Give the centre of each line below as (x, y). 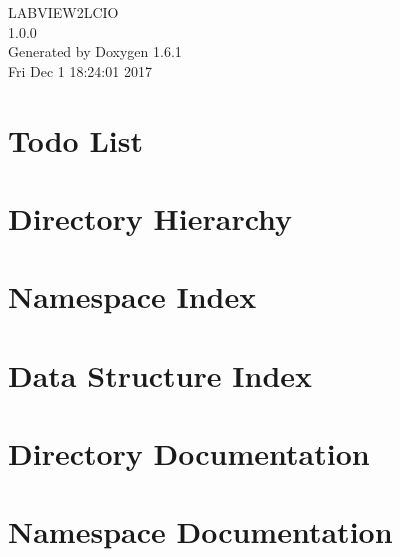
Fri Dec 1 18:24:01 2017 (80, 70)
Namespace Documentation (200, 531)
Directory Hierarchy (150, 217)
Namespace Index (132, 296)
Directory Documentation (189, 453)
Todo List (75, 139)
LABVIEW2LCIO (63, 12)
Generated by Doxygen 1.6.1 (95, 51)
